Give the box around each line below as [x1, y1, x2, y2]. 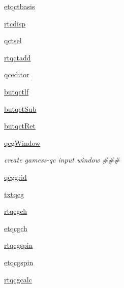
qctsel [4, 35, 22, 46]
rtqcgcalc [4, 274, 32, 284]
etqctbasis [4, 1, 35, 11]
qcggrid [4, 171, 27, 182]
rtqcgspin [4, 240, 33, 250]
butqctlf [4, 86, 29, 97]
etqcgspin [4, 257, 34, 267]
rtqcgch [4, 206, 27, 216]
